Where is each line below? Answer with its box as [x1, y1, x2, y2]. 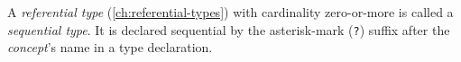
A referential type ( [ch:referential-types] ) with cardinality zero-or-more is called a [7, 3, 454, 21]
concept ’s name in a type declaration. [7, 38, 213, 57]
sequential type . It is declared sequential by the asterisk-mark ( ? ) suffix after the [7, 20, 450, 39]
